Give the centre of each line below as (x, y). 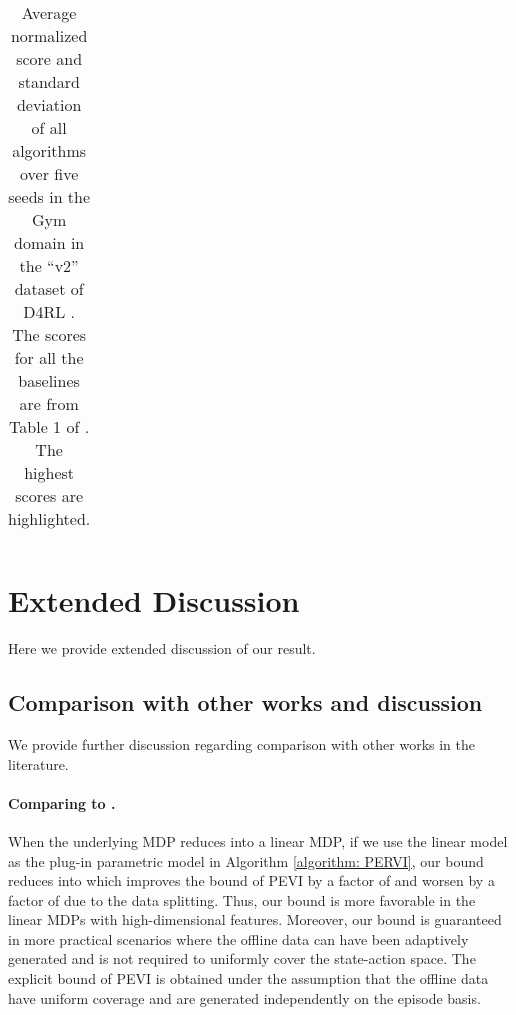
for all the (49, 357)
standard (49, 81)
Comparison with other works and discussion (245, 702)
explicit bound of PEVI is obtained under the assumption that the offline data (248, 978)
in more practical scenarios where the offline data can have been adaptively (238, 938)
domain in (49, 242)
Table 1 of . (49, 426)
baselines (49, 380)
